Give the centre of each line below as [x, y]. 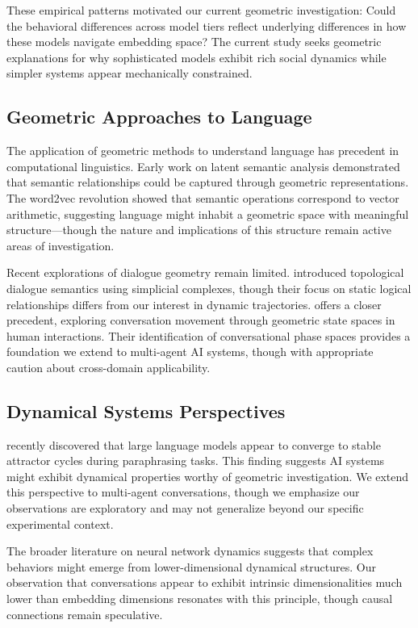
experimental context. [60, 523]
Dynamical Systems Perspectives [146, 410]
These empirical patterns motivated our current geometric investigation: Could [201, 10]
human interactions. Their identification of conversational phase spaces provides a [209, 335]
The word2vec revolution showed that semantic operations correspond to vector [203, 197]
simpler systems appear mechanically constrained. [130, 73]
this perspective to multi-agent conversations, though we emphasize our [183, 492]
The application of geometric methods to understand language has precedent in [203, 151]
